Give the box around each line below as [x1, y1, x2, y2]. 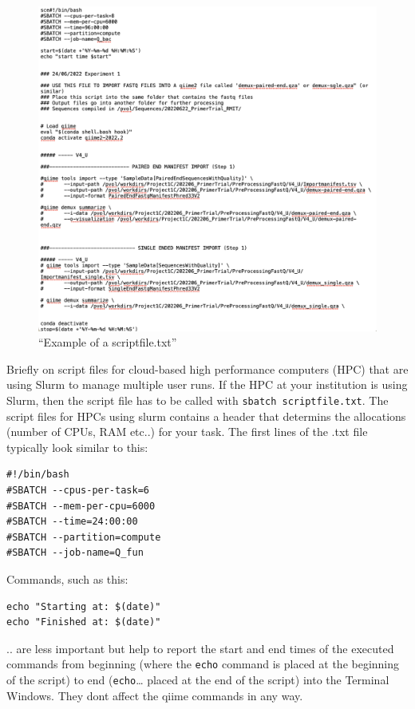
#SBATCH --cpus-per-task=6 [6, 485, 149, 497]
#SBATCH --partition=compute [6, 531, 161, 543]
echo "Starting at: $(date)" [6, 600, 161, 612]
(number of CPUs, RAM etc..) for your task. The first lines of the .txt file [6, 423, 368, 440]
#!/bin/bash [6, 469, 69, 481]
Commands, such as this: [6, 570, 128, 587]
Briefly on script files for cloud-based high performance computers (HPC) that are [6, 360, 409, 377]
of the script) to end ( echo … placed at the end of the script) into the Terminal [6, 671, 389, 688]
